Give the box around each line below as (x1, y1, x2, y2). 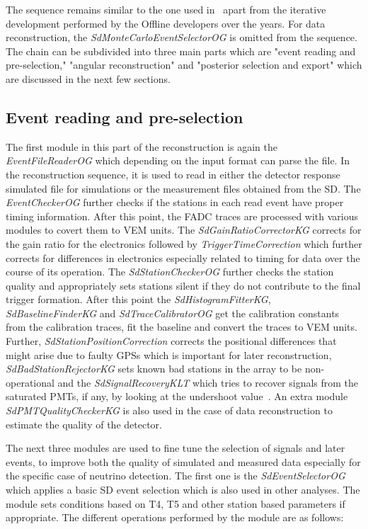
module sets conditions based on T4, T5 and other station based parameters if (6, 496, 345, 511)
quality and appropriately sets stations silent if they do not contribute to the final (6, 278, 361, 292)
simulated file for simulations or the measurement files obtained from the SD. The (6, 181, 361, 195)
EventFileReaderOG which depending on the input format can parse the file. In (6, 153, 350, 168)
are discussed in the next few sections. (6, 71, 171, 86)
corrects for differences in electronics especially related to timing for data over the (6, 250, 360, 265)
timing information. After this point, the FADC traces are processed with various (6, 208, 359, 223)
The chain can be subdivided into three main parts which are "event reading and (6, 43, 356, 58)
